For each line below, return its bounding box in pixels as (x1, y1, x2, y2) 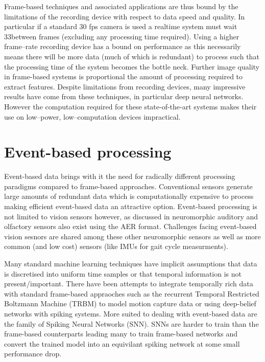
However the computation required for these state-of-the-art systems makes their (4, 101, 257, 111)
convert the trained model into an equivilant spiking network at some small (4, 338, 240, 349)
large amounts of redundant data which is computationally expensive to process (4, 191, 254, 201)
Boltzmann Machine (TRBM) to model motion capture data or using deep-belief (4, 298, 256, 309)
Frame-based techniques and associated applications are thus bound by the (4, 1, 238, 11)
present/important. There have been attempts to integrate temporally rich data (4, 278, 253, 289)
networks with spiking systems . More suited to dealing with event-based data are (4, 308, 257, 319)
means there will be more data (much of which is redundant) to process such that (4, 51, 259, 61)
